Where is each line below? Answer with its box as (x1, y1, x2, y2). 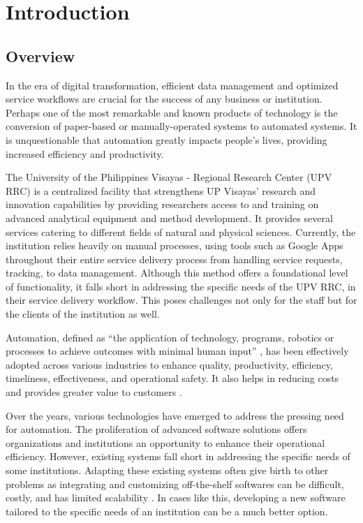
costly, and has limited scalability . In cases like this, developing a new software (6, 490, 346, 505)
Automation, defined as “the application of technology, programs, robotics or (6, 330, 334, 344)
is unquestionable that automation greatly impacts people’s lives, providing (6, 132, 327, 147)
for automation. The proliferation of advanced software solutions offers (6, 422, 307, 436)
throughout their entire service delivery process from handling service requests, (6, 251, 343, 266)
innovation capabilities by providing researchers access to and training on (6, 197, 319, 212)
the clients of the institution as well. (6, 307, 160, 321)
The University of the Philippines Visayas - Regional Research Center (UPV (6, 170, 332, 184)
